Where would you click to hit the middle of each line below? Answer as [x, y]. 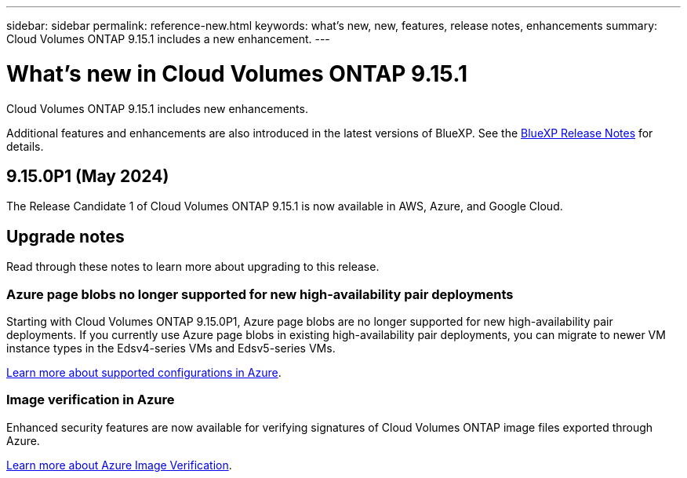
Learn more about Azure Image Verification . [119, 465]
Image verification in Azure [91, 400]
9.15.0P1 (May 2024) [88, 176]
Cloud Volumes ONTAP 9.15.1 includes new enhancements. [157, 108]
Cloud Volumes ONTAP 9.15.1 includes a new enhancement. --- [168, 39]
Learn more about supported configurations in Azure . [144, 372]
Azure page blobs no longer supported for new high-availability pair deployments [260, 294]
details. [25, 146]
